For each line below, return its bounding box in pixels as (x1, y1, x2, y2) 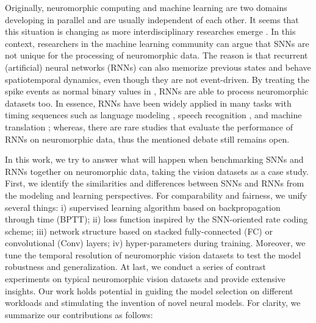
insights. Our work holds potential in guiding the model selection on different (5, 284, 293, 297)
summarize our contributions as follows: (5, 308, 153, 321)
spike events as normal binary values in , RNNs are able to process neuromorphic (5, 85, 309, 98)
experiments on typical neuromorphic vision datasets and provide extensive (5, 272, 285, 285)
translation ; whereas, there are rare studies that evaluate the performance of (5, 120, 293, 133)
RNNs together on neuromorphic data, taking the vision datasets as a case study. (5, 165, 309, 177)
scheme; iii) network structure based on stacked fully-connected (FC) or (5, 224, 273, 237)
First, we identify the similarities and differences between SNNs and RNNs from (5, 177, 304, 190)
